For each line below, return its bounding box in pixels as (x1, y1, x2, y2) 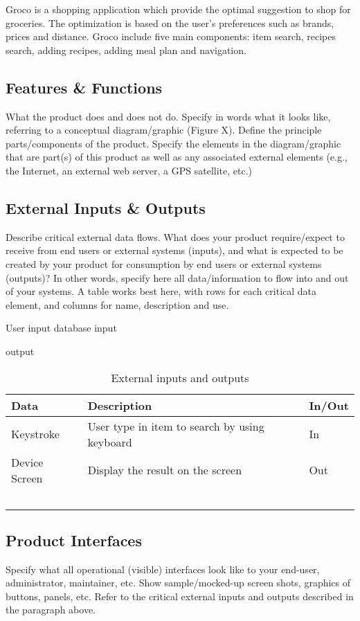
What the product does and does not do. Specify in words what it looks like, (6, 109, 331, 123)
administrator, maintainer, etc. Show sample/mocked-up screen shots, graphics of (6, 575, 351, 590)
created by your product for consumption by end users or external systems (6, 256, 322, 271)
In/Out (309, 397, 349, 413)
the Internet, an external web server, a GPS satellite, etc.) (6, 163, 253, 177)
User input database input (6, 321, 117, 335)
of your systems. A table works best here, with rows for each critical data (6, 284, 317, 298)
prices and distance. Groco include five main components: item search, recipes (6, 29, 336, 44)
